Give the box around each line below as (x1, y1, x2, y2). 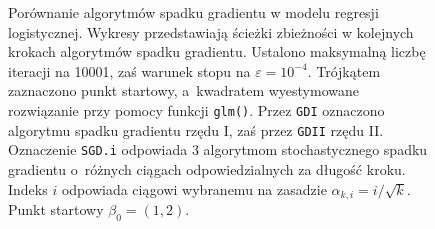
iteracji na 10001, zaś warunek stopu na (8, 60, 251, 81)
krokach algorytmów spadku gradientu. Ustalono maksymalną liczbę (8, 41, 426, 62)
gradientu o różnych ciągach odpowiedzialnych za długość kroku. (8, 158, 406, 179)
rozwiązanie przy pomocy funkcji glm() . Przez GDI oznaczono (8, 99, 385, 120)
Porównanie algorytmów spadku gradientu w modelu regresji (8, 2, 379, 22)
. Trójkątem (307, 60, 381, 81)
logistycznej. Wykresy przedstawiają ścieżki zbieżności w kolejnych (8, 21, 414, 42)
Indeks (8, 178, 48, 199)
